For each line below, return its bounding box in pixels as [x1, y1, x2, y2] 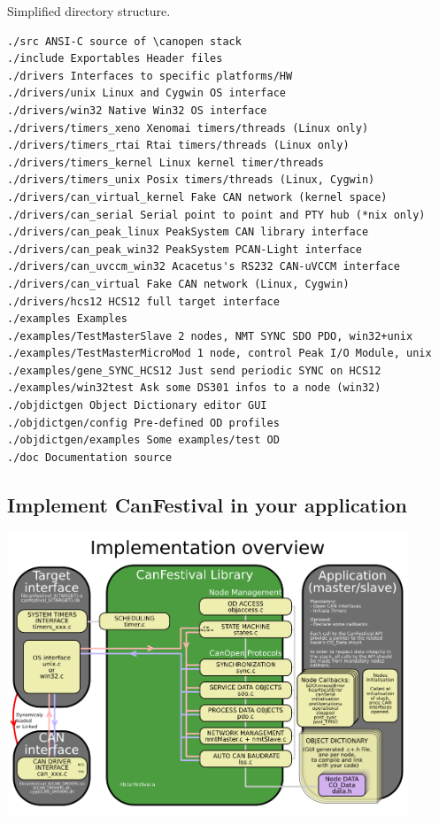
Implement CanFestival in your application [7, 490, 407, 518]
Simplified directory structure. [7, 2, 171, 19]
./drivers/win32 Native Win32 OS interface [7, 104, 267, 117]
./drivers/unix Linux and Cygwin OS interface [7, 87, 286, 100]
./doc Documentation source [7, 451, 173, 464]
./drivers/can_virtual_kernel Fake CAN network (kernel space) [7, 190, 388, 204]
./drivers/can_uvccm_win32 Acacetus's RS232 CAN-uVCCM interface [7, 260, 400, 273]
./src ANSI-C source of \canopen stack [7, 35, 242, 48]
